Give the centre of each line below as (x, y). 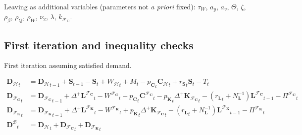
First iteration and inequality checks (99, 45)
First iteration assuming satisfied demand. (68, 65)
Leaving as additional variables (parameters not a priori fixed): (100, 6)
